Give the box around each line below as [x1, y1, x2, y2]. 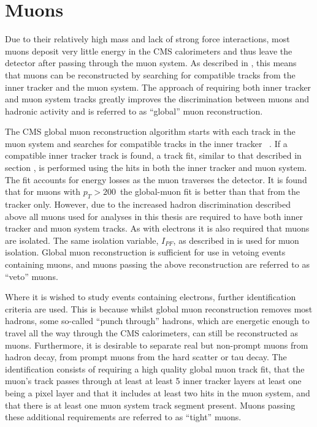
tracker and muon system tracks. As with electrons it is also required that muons [5, 222, 310, 235]
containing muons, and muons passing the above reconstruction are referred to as [5, 258, 310, 271]
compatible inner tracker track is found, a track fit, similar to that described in [5, 149, 302, 162]
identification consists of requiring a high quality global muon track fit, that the [5, 362, 305, 375]
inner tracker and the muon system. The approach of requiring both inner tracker [5, 80, 311, 93]
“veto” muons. [5, 270, 58, 282]
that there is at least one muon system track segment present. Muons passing [5, 398, 296, 411]
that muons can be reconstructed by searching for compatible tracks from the [5, 68, 296, 81]
